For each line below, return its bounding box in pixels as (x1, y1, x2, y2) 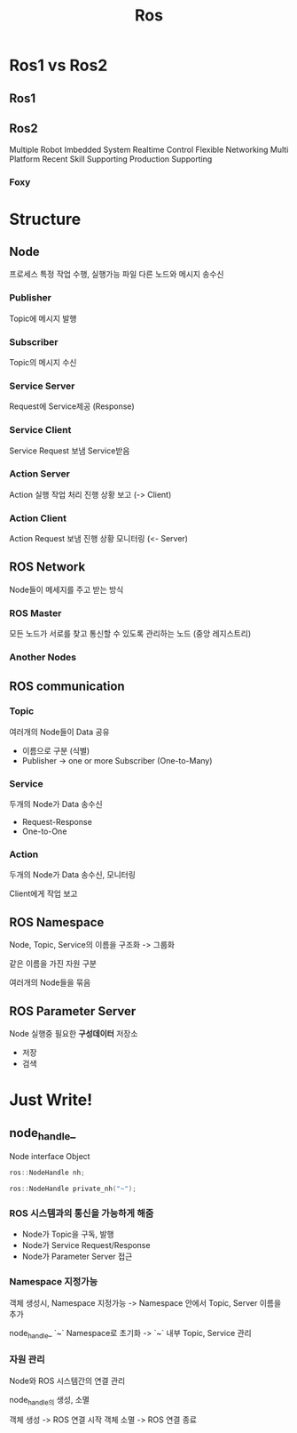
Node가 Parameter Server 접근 (21, 1251, 133, 1262)
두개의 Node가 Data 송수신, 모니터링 (9, 869, 136, 880)
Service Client (9, 424, 72, 436)
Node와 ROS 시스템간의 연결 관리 (9, 1375, 126, 1386)
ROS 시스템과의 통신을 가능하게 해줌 (9, 1206, 154, 1219)
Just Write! (9, 1090, 93, 1110)
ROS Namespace (9, 915, 105, 930)
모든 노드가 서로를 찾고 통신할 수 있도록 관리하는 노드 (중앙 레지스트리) (9, 628, 251, 639)
